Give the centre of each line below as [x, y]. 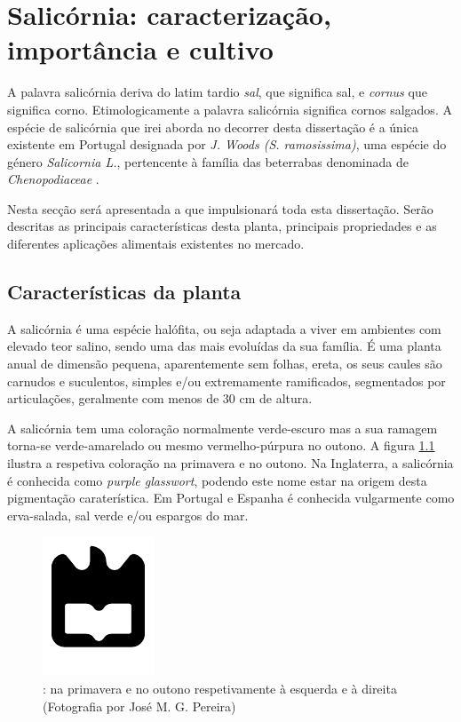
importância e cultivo [140, 49]
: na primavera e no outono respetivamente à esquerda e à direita [220, 688]
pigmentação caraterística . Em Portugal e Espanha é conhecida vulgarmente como [231, 498]
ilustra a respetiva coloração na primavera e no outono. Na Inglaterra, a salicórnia [230, 463]
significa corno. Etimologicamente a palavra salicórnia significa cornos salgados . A [230, 109]
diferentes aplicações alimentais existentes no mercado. [156, 244]
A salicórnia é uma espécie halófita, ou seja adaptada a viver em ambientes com [224, 328]
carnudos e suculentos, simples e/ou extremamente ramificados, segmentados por [227, 381]
